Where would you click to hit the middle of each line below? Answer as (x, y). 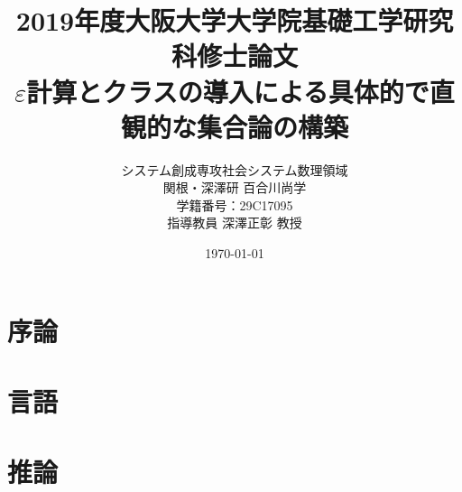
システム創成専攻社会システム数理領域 (235, 169)
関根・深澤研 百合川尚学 (235, 187)
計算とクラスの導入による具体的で (228, 91)
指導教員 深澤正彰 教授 (235, 223)
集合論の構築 (272, 126)
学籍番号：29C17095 (235, 204)
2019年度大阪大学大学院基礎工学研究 (235, 20)
